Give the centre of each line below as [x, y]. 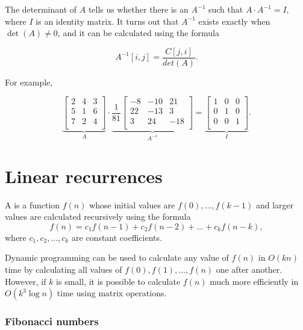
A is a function [33, 204]
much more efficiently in [254, 281]
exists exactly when [234, 21]
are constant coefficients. [117, 237]
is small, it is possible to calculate [118, 281]
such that [226, 9]
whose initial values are [132, 204]
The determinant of [41, 9]
